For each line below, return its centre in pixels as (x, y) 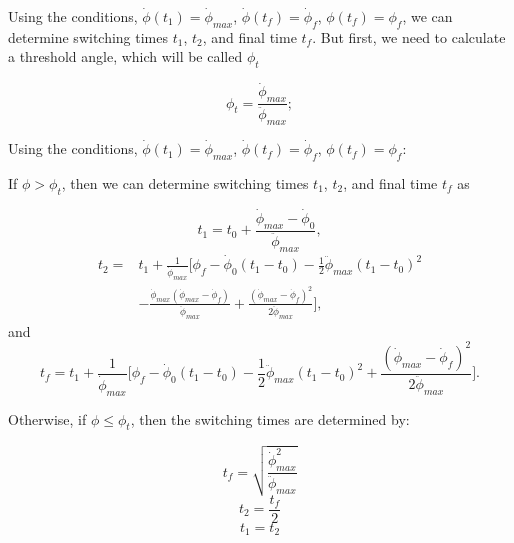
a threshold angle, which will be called (125, 56)
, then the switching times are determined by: (270, 418)
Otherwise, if (47, 418)
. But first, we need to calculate (409, 36)
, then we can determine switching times (185, 182)
